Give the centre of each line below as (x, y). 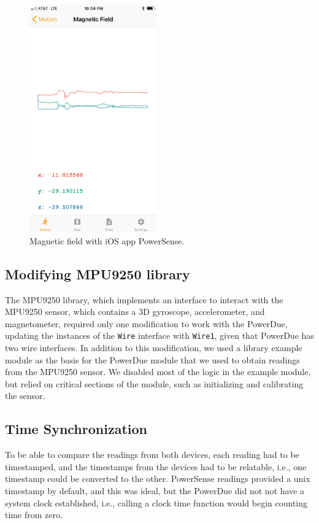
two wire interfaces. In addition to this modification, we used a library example (154, 347)
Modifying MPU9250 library (98, 273)
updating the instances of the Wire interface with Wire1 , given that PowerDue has (159, 335)
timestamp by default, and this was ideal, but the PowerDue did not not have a (155, 490)
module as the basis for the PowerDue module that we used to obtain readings (152, 359)
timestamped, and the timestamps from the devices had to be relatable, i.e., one (156, 466)
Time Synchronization (76, 429)
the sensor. (25, 396)
